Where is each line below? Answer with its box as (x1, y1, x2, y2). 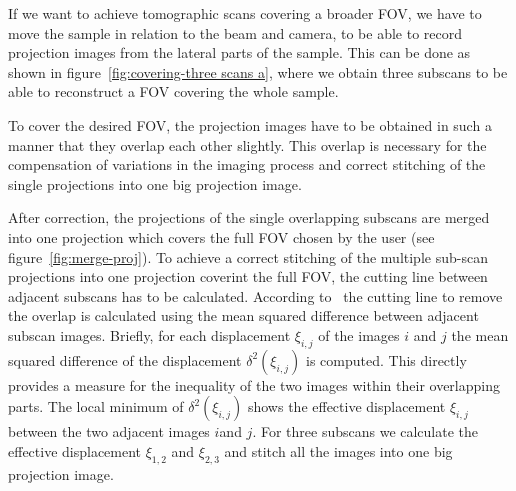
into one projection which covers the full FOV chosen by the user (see (8, 226, 435, 247)
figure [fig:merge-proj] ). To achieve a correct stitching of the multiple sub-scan (8, 246, 488, 267)
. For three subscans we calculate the (252, 421, 479, 442)
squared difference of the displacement (8, 349, 242, 370)
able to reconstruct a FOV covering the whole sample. (8, 81, 339, 102)
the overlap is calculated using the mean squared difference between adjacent (8, 305, 479, 326)
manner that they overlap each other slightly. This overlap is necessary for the (8, 134, 487, 155)
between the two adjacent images (8, 421, 210, 442)
